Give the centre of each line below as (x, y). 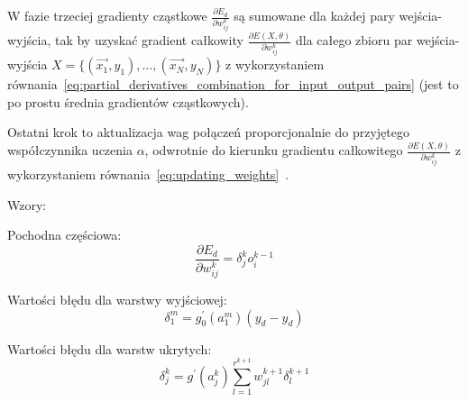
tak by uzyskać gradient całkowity (149, 40)
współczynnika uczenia (70, 150)
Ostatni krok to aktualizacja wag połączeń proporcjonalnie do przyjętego (208, 132)
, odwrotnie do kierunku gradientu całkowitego (274, 150)
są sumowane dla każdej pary (314, 15)
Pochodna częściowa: (64, 235)
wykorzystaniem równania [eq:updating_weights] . (148, 174)
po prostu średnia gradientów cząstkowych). (128, 101)
